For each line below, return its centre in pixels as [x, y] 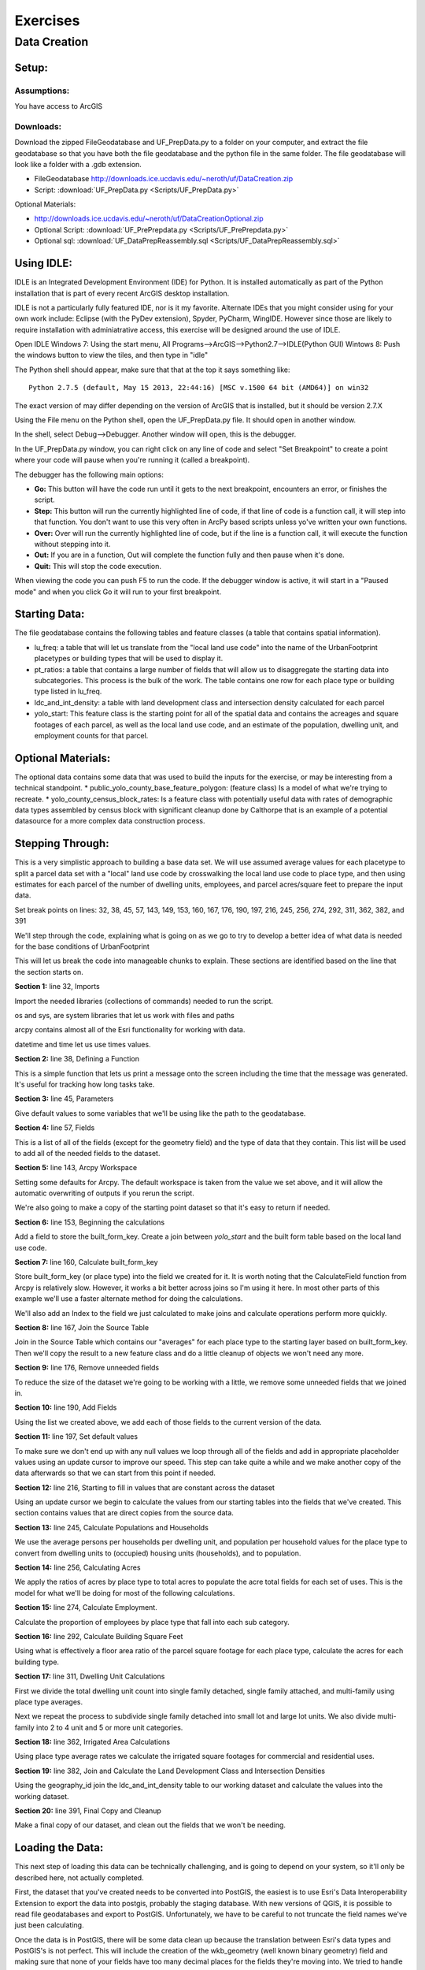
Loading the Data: [59, 1848]
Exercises [47, 20]
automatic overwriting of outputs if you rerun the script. [104, 1193]
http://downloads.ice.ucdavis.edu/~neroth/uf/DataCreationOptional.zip [149, 219]
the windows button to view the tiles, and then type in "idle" [111, 355]
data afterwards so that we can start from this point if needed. [115, 1473]
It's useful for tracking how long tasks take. [85, 1084]
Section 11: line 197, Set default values [76, 1437]
